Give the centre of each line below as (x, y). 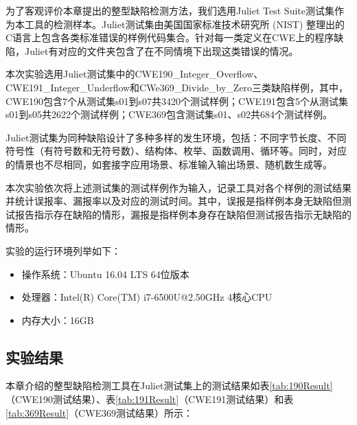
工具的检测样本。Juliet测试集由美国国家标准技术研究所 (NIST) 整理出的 (185, 24)
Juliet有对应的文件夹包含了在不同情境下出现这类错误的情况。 (161, 50)
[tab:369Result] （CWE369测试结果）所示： (100, 412)
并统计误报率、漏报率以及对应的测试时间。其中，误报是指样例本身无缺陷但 (174, 201)
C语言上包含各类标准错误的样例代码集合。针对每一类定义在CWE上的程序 (170, 37)
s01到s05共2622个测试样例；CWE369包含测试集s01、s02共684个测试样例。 (169, 114)
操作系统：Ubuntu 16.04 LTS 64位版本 (105, 274)
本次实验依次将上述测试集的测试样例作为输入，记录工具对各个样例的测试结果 (178, 187)
